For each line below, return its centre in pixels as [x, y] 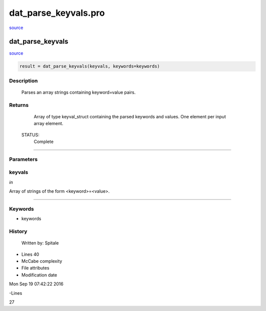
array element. [49, 124]
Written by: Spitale [40, 243]
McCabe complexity [42, 261]
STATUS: [30, 135]
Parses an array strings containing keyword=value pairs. [79, 92]
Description [23, 80]
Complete [44, 142]
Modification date [39, 275]
